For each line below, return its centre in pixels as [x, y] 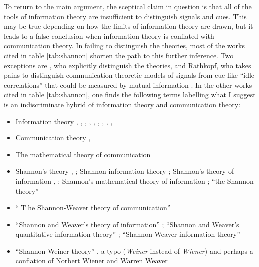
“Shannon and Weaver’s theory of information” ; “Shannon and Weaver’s [127, 224]
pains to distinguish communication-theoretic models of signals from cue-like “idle [129, 75]
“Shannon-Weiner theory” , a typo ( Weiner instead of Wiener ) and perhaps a [134, 250]
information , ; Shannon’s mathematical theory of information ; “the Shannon [134, 181]
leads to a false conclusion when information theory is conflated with [109, 36]
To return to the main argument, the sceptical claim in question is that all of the [128, 6]
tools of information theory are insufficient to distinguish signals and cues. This [125, 16]
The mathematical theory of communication [83, 154]
